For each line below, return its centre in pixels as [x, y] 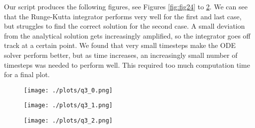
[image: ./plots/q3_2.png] [68, 121]
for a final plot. [27, 74]
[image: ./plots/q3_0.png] [68, 90]
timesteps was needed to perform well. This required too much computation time [127, 64]
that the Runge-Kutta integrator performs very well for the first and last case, [123, 16]
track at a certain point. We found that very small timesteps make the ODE [120, 45]
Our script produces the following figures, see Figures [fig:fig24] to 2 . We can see [126, 6]
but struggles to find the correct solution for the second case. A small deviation [125, 26]
